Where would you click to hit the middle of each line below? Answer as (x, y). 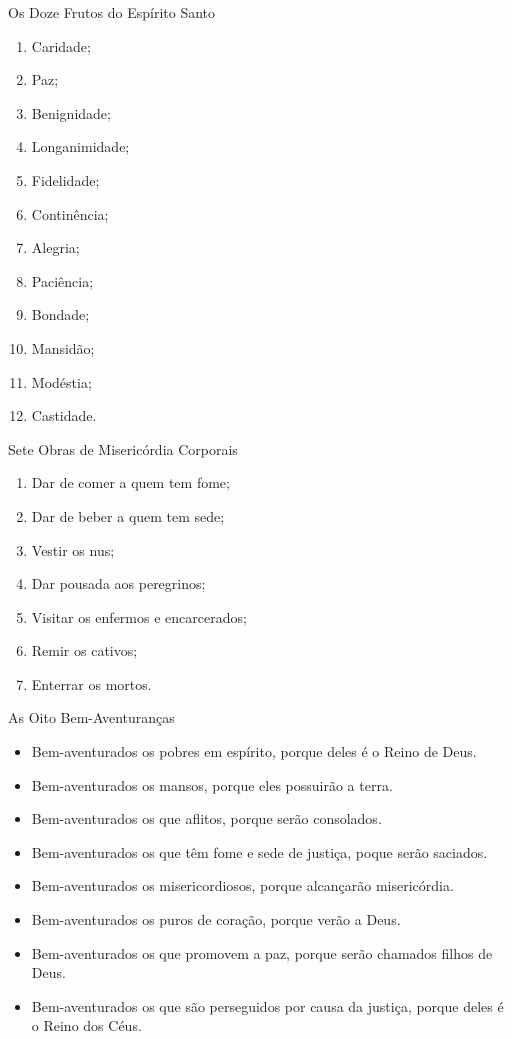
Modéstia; (61, 381)
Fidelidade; (65, 179)
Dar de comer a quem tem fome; (130, 482)
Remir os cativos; (84, 650)
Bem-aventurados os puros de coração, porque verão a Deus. (216, 919)
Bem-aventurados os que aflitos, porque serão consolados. (206, 818)
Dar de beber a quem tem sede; (128, 515)
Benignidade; (71, 112)
